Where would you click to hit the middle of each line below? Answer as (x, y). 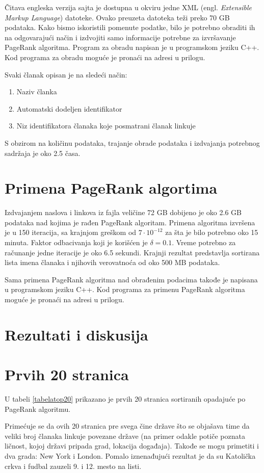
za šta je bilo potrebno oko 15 (212, 232)
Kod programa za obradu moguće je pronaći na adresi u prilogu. (105, 57)
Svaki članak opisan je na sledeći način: (66, 74)
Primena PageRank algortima (111, 188)
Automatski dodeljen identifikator (69, 108)
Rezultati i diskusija (76, 334)
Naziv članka (37, 91)
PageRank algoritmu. (38, 409)
